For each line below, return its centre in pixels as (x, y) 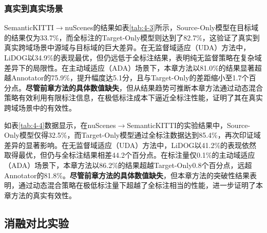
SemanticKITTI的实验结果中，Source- (189, 125)
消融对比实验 (36, 223)
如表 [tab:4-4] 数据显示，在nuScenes (60, 125)
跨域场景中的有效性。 (40, 107)
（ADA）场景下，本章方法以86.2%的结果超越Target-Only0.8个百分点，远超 (128, 165)
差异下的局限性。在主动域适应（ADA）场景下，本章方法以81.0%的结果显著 (129, 67)
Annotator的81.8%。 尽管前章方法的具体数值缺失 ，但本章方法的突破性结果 (127, 175)
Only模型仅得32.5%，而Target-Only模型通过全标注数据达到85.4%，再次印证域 (132, 135)
